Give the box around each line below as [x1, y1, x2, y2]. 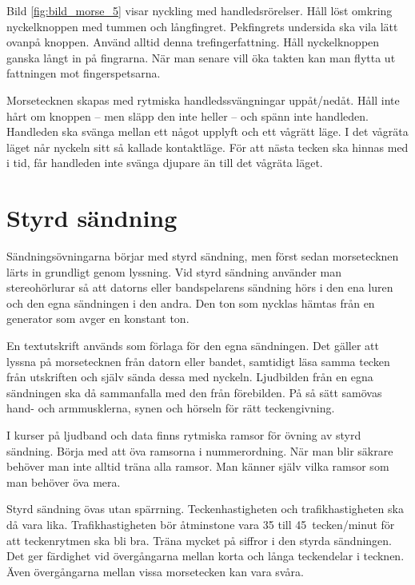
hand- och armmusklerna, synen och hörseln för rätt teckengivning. [6, 400, 335, 416]
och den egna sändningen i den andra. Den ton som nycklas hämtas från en [6, 294, 375, 311]
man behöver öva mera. [6, 473, 121, 490]
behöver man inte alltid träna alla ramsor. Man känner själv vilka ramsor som [6, 458, 389, 475]
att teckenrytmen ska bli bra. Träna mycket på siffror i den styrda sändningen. [6, 531, 392, 548]
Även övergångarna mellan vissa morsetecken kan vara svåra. [6, 563, 304, 579]
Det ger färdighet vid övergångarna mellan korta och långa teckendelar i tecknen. [6, 547, 405, 564]
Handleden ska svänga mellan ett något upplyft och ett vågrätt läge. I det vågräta [6, 123, 409, 140]
